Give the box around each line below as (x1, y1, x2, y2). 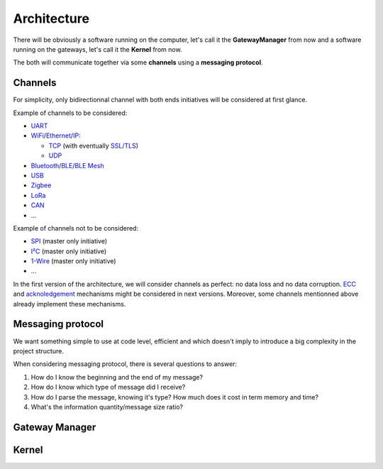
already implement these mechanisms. (13, 299, 126, 308)
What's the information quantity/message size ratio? (30, 402, 184, 411)
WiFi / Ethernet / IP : (30, 131, 81, 140)
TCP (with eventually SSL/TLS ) (48, 141, 138, 150)
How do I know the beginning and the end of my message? (30, 373, 204, 381)
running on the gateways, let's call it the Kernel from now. (13, 45, 182, 53)
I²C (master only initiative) (30, 247, 107, 255)
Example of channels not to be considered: (13, 224, 138, 232)
